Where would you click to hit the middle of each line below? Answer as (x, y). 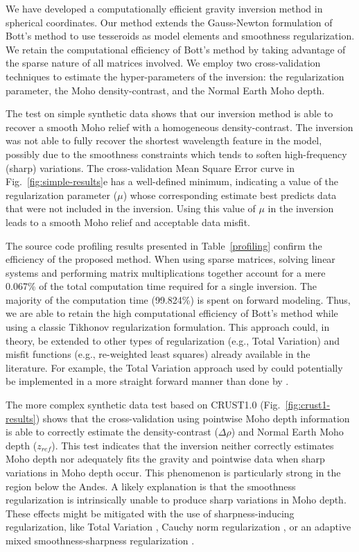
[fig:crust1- (308, 405)
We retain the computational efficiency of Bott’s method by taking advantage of (176, 49)
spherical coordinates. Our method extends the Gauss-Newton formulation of (169, 22)
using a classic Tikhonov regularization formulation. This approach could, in (168, 327)
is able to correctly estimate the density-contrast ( (112, 432)
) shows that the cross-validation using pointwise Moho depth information (193, 418)
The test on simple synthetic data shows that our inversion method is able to (169, 113)
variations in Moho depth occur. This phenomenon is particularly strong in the (173, 472)
